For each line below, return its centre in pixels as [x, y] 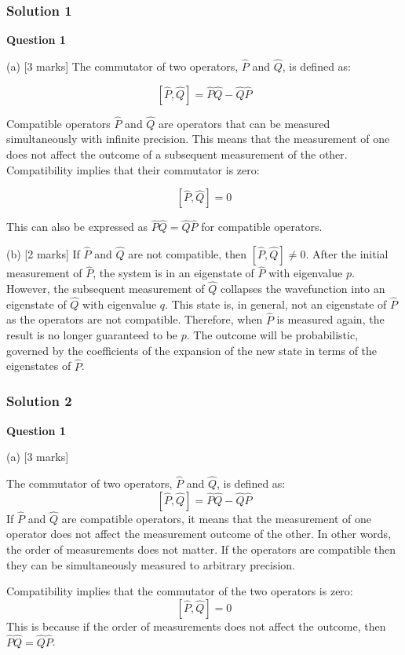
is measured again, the [330, 319]
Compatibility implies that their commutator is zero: [133, 169]
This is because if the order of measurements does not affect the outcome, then [196, 626]
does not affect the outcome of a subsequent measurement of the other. [177, 154]
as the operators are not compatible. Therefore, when [135, 319]
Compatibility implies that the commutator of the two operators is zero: [180, 591]
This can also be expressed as [77, 227]
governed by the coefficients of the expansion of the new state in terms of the [192, 350]
